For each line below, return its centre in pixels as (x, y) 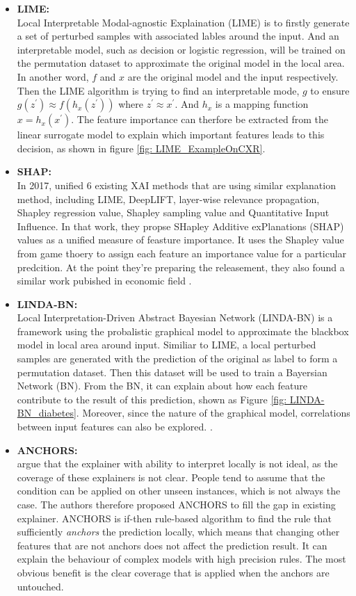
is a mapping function (262, 104)
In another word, (53, 76)
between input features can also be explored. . (115, 427)
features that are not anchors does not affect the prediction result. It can (172, 545)
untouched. (40, 586)
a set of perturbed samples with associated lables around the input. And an (178, 36)
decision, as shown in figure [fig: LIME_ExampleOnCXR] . (141, 148)
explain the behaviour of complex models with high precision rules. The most (181, 559)
